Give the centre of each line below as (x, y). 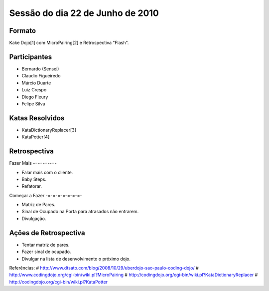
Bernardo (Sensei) (40, 69)
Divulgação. (34, 218)
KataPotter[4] (36, 137)
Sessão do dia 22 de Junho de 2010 (84, 13)
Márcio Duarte (36, 83)
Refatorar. (32, 186)
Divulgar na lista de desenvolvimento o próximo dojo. (76, 259)
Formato (23, 31)
